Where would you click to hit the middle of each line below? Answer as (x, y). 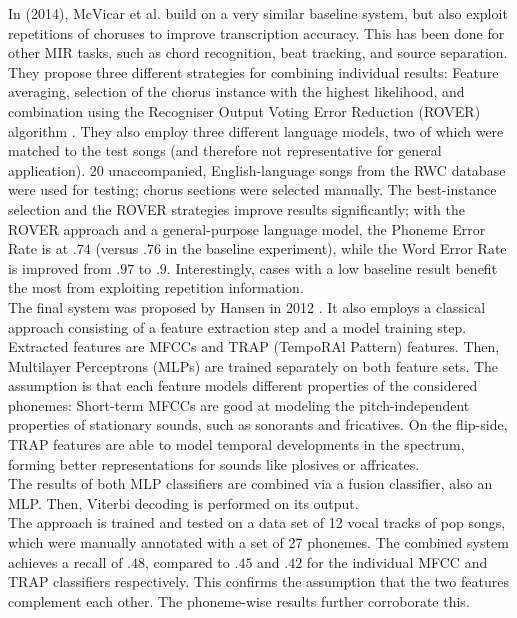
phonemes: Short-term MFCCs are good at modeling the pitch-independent (239, 404)
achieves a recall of (65, 561)
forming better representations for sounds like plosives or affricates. (214, 463)
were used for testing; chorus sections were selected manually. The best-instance (252, 189)
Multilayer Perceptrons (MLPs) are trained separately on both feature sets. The (253, 365)
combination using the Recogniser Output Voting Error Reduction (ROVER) (244, 110)
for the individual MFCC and (397, 561)
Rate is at (38, 248)
